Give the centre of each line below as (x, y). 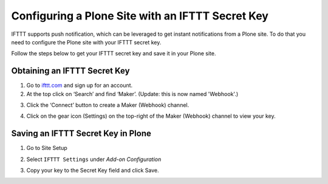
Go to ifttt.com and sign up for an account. (80, 86)
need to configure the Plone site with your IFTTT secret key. (86, 42)
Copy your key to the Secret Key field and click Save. (93, 171)
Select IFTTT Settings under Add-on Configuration (94, 159)
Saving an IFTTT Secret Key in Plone (81, 134)
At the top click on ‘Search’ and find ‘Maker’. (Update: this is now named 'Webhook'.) (132, 94)
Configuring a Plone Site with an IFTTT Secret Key (140, 16)
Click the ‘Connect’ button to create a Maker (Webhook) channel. (108, 105)
